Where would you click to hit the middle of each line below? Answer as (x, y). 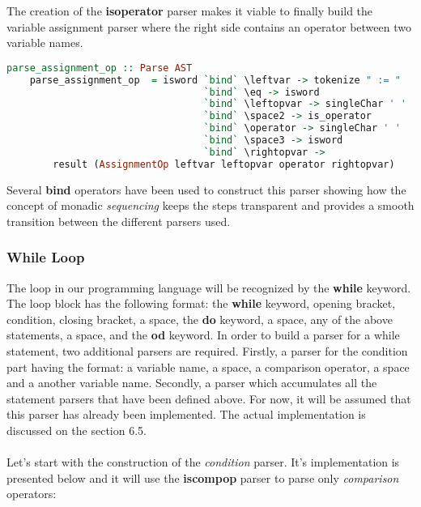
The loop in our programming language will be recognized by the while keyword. (209, 287)
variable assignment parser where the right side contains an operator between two (209, 26)
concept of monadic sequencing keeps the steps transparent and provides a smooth (210, 205)
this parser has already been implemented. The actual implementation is (186, 414)
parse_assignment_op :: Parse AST (100, 68)
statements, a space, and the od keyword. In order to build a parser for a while (203, 335)
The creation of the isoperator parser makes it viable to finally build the (190, 11)
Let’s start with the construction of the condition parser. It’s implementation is (203, 462)
